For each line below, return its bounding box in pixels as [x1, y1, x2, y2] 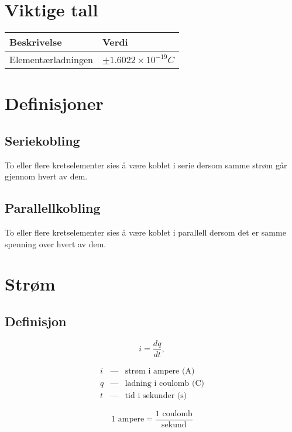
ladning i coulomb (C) [125, 379, 204, 388]
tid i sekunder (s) [125, 392, 187, 400]
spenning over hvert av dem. [5, 237, 107, 250]
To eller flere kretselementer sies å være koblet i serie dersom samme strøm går [5, 158, 287, 171]
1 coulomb [155, 410, 193, 419]
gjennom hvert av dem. [5, 170, 88, 182]
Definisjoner [5, 91, 104, 115]
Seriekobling [5, 131, 80, 149]
